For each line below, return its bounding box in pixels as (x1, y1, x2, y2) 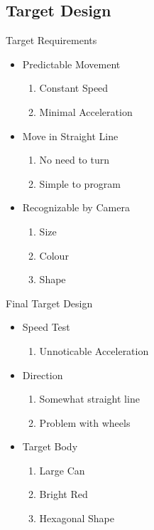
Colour (39, 248, 69, 263)
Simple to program (39, 176, 121, 191)
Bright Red (39, 487, 88, 502)
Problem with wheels (39, 415, 131, 430)
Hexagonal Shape (39, 511, 114, 526)
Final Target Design (6, 295, 93, 310)
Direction (22, 367, 63, 382)
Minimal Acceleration (39, 104, 133, 119)
